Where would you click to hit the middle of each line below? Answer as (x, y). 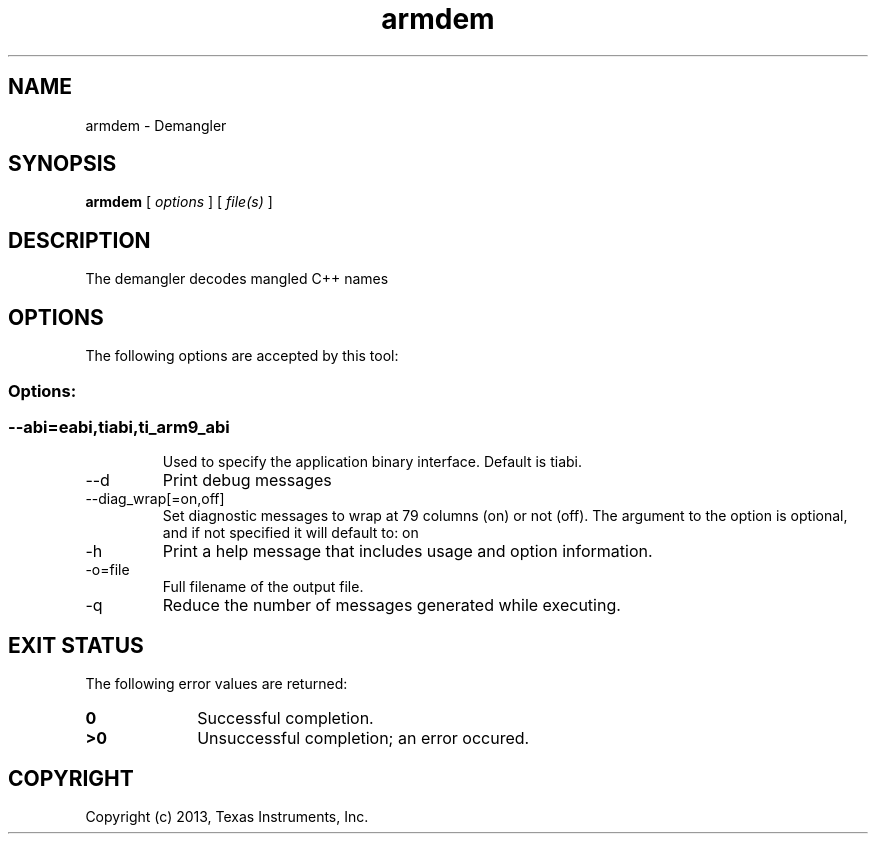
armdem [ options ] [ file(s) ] (179, 202)
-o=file (107, 570)
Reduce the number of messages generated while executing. (391, 605)
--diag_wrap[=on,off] (155, 499)
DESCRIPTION (79, 240)
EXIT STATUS (76, 645)
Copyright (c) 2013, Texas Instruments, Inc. (227, 816)
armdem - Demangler (156, 125)
